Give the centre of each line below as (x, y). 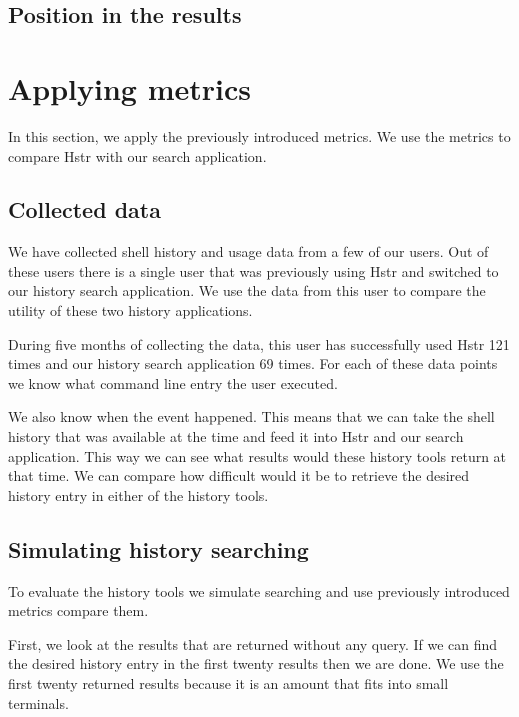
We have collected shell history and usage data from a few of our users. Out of (248, 251)
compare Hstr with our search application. (137, 155)
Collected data (84, 209)
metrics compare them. (78, 610)
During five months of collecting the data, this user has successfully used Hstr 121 (259, 343)
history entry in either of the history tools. (138, 494)
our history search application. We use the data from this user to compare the (247, 290)
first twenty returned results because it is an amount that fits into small (228, 683)
